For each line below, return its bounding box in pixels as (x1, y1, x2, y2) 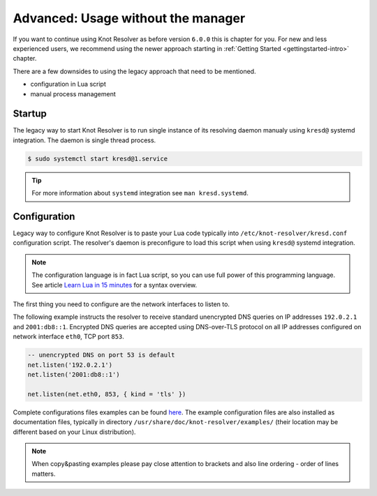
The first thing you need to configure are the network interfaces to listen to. (13, 300, 230, 308)
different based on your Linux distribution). (13, 428, 136, 436)
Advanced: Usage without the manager (13, 10, 246, 26)
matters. (31, 469, 56, 478)
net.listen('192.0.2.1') (27, 361, 113, 369)
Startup (13, 108, 47, 120)
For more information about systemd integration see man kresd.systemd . (31, 189, 249, 197)
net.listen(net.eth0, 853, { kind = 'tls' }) (27, 390, 186, 398)
